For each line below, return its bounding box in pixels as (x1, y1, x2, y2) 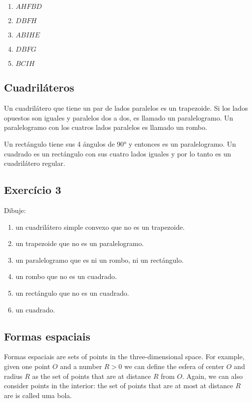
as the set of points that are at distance (32, 371, 151, 381)
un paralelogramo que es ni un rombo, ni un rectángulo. (15, 254, 184, 265)
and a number (60, 361, 102, 371)
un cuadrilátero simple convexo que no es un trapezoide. (15, 221, 185, 232)
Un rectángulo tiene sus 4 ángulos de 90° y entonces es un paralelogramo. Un (4, 138, 236, 149)
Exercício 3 (4, 182, 61, 197)
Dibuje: (4, 205, 26, 215)
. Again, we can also (182, 371, 243, 381)
